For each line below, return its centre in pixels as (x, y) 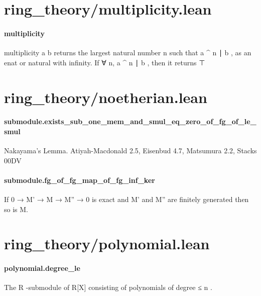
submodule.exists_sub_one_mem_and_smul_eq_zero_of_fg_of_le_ (130, 121)
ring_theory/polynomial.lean (107, 243)
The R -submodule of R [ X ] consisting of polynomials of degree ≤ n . (108, 287)
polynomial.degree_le (42, 268)
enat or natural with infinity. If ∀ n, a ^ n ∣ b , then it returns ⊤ (105, 62)
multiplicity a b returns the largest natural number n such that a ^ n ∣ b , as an (128, 53)
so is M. (16, 209)
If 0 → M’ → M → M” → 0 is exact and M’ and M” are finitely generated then (126, 199)
